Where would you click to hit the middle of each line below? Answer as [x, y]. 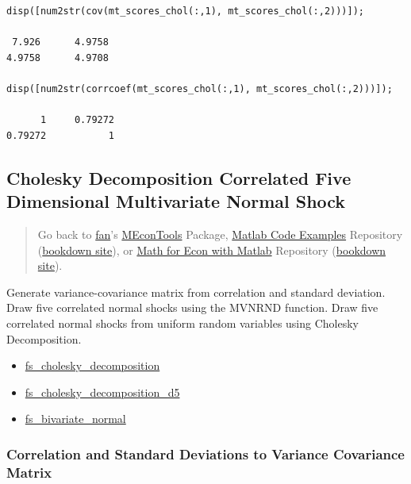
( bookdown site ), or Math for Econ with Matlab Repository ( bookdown [212, 250]
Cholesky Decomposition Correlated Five [179, 177]
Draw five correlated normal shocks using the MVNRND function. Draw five [192, 307]
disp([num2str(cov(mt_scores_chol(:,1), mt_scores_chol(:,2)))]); [186, 11]
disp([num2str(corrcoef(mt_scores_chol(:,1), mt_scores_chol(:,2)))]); [200, 88]
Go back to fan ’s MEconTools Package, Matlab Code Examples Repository [220, 234]
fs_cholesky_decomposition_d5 [102, 392]
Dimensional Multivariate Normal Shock [176, 201]
